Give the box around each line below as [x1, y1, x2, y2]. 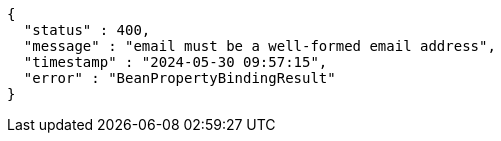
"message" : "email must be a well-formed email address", [23, 38, 496, 54]
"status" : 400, [23, 22, 151, 38]
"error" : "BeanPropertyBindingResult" [23, 70, 336, 86]
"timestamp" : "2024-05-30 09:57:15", [23, 54, 328, 70]
